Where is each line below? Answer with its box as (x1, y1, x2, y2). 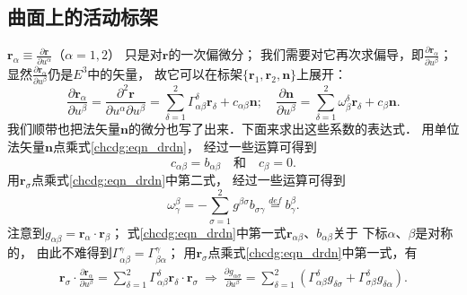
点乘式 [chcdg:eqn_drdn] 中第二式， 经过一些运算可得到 (31, 169, 346, 188)
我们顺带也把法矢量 (7, 119, 120, 138)
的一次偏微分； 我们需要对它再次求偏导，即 (168, 45, 425, 64)
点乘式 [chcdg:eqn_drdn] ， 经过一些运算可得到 (52, 136, 317, 155)
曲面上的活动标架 (7, 3, 158, 30)
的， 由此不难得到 (7, 243, 112, 262)
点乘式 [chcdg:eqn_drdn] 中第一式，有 (207, 243, 418, 262)
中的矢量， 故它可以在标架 (87, 64, 243, 82)
